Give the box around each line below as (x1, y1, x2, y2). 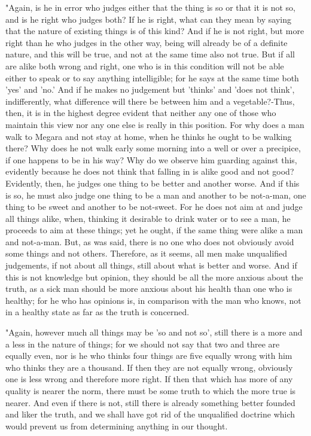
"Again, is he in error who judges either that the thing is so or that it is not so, (5, 1, 296, 13)
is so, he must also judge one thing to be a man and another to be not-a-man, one (5, 188, 306, 201)
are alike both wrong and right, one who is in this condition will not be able (5, 59, 284, 72)
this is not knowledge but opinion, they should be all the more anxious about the (5, 270, 303, 283)
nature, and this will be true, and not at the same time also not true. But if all (5, 48, 295, 60)
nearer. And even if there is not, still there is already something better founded (5, 396, 295, 408)
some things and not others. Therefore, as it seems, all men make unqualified (5, 247, 288, 260)
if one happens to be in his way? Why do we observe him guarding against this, (5, 153, 297, 166)
